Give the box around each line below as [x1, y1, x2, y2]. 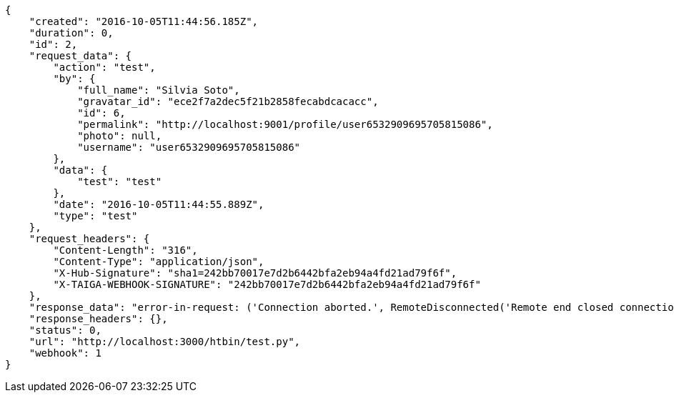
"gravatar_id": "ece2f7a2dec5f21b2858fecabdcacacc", [77, 96, 379, 107]
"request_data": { [29, 50, 132, 61]
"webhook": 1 [29, 347, 101, 359]
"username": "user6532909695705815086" [77, 141, 301, 153]
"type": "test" [53, 210, 138, 222]
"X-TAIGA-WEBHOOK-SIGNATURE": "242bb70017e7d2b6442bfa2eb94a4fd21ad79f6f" [53, 279, 481, 290]
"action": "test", [53, 61, 156, 73]
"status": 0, [29, 324, 101, 336]
